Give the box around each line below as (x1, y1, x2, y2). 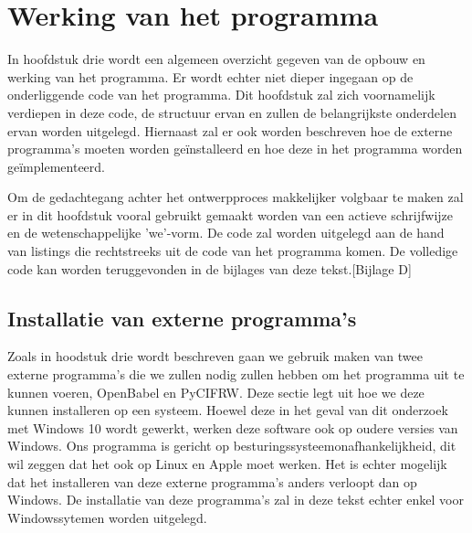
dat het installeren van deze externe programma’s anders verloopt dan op (7, 472, 417, 491)
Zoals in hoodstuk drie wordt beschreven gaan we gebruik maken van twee (7, 346, 423, 366)
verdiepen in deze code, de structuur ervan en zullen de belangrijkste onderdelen (7, 102, 456, 122)
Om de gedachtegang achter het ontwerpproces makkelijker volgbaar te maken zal (7, 187, 464, 207)
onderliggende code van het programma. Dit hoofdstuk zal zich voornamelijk (7, 85, 435, 104)
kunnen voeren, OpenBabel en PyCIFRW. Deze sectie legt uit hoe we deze (7, 382, 425, 401)
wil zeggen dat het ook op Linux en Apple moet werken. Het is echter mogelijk (7, 454, 447, 474)
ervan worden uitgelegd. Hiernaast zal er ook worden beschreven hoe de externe (7, 121, 453, 140)
